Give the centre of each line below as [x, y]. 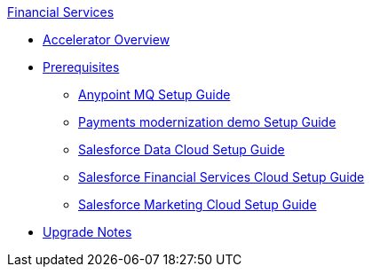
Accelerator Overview [107, 39]
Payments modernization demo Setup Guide [207, 122]
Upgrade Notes [87, 232]
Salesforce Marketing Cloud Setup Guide [198, 204]
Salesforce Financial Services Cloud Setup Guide [222, 177]
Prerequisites [81, 67]
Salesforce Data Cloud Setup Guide [182, 149]
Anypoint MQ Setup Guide [154, 94]
